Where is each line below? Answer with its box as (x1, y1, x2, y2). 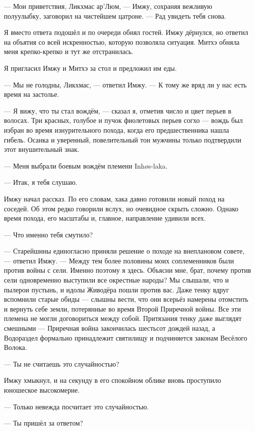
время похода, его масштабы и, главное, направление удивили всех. (4, 213, 206, 223)
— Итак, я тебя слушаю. (4, 177, 77, 187)
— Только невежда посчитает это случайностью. (4, 401, 149, 411)
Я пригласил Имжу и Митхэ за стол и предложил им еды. (4, 62, 177, 73)
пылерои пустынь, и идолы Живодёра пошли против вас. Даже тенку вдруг (4, 284, 229, 294)
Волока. (4, 342, 27, 352)
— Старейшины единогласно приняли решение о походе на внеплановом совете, (4, 246, 245, 256)
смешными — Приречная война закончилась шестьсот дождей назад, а (4, 323, 215, 333)
